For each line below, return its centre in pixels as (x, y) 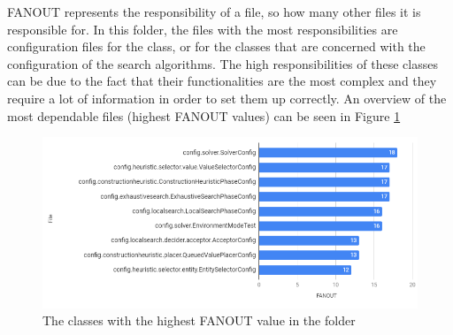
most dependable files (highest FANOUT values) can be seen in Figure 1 (204, 115)
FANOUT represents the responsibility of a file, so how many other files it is (214, 11)
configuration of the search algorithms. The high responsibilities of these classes (223, 63)
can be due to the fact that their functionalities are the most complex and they (222, 81)
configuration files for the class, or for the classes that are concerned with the (216, 46)
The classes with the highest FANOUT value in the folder (199, 320)
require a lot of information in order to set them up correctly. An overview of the (227, 98)
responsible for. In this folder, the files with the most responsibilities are (203, 29)
